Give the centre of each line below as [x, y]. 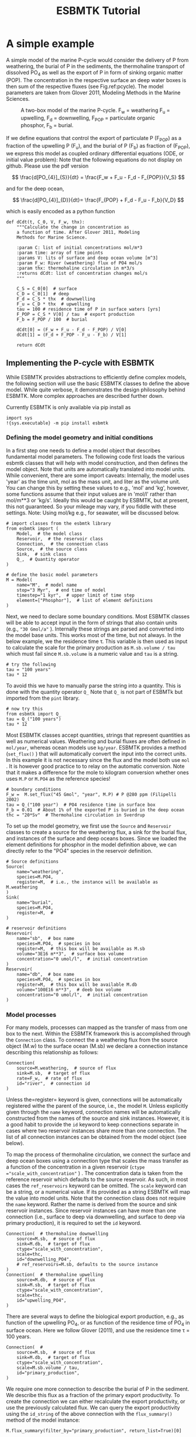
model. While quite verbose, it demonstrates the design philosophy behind [96, 389]
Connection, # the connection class [63, 544]
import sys [19, 418]
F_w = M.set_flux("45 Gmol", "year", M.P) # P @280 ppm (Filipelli [91, 794]
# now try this [25, 709]
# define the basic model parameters [52, 575]
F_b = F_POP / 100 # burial [52, 319]
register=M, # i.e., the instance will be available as [87, 882]
